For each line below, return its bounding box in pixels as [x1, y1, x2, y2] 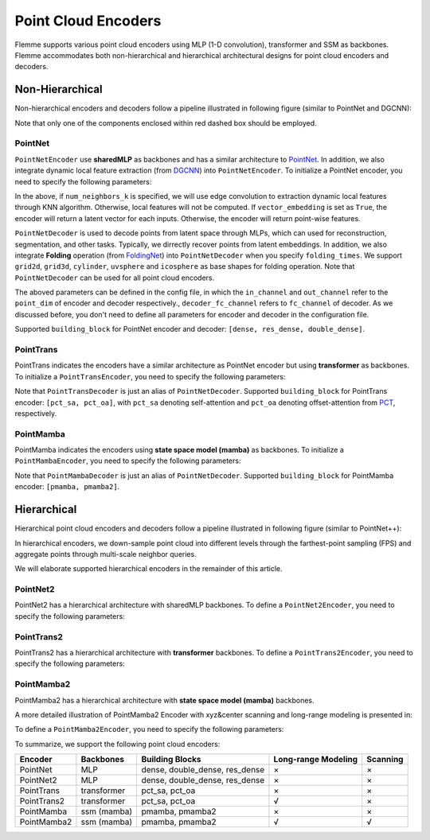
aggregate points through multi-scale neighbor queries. [14, 549, 197, 558]
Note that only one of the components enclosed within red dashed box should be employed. [14, 118, 318, 127]
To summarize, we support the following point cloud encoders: [14, 739, 221, 749]
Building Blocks [141, 754, 202, 765]
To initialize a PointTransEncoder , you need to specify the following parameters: [14, 371, 286, 381]
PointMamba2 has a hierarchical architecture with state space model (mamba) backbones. [14, 695, 315, 705]
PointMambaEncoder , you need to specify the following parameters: [14, 456, 241, 465]
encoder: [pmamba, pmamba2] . [14, 482, 120, 492]
